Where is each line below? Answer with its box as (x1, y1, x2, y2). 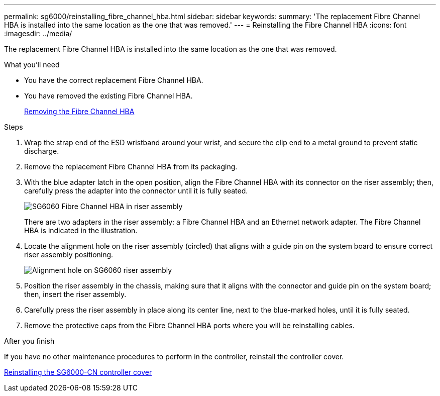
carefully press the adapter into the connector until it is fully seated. (24, 186, 248, 195)
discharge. (24, 147, 59, 155)
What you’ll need (4, 60, 60, 69)
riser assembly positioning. (24, 250, 114, 259)
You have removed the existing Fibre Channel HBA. (24, 91, 193, 100)
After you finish (4, 337, 55, 345)
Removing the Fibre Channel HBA (24, 107, 135, 116)
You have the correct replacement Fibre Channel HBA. (24, 76, 203, 84)
